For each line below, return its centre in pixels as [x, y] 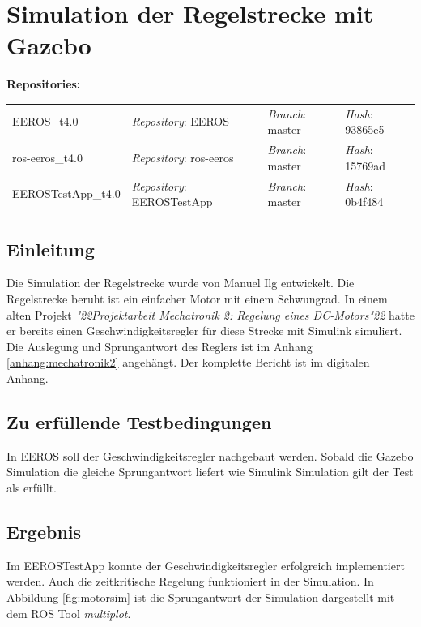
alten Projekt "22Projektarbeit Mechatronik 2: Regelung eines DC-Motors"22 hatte [210, 314]
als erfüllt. [32, 487]
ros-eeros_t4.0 [47, 157]
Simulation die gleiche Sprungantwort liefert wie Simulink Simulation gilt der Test [210, 472]
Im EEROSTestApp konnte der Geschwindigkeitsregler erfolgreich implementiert [206, 565]
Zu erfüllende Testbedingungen [139, 421]
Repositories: [44, 84]
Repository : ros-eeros [183, 157]
